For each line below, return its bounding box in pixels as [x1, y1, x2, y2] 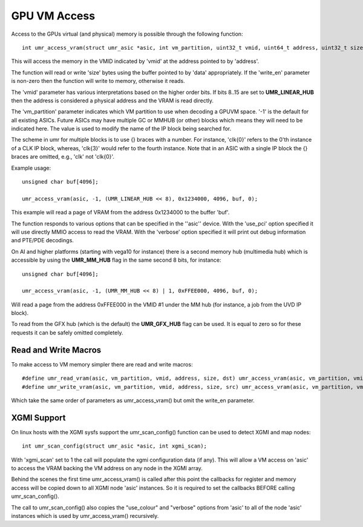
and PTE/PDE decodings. [11, 237, 74, 244]
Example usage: [11, 164, 51, 171]
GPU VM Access [11, 9, 96, 22]
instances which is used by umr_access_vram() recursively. [11, 512, 159, 519]
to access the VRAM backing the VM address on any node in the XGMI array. [11, 465, 203, 472]
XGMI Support [11, 413, 66, 423]
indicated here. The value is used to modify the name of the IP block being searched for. [11, 125, 232, 133]
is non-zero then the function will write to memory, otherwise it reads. [11, 78, 185, 85]
